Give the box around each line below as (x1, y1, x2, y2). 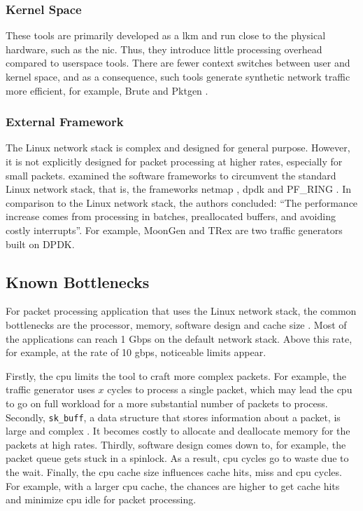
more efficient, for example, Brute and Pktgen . (6, 83, 208, 97)
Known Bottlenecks (6, 271, 150, 292)
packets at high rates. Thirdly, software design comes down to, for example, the (6, 437, 346, 451)
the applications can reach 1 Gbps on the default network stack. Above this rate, (6, 331, 353, 346)
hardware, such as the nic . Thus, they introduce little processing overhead (6, 41, 322, 56)
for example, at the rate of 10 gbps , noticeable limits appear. (6, 345, 266, 360)
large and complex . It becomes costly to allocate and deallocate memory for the (6, 423, 350, 438)
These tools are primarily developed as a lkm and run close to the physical (6, 28, 326, 43)
